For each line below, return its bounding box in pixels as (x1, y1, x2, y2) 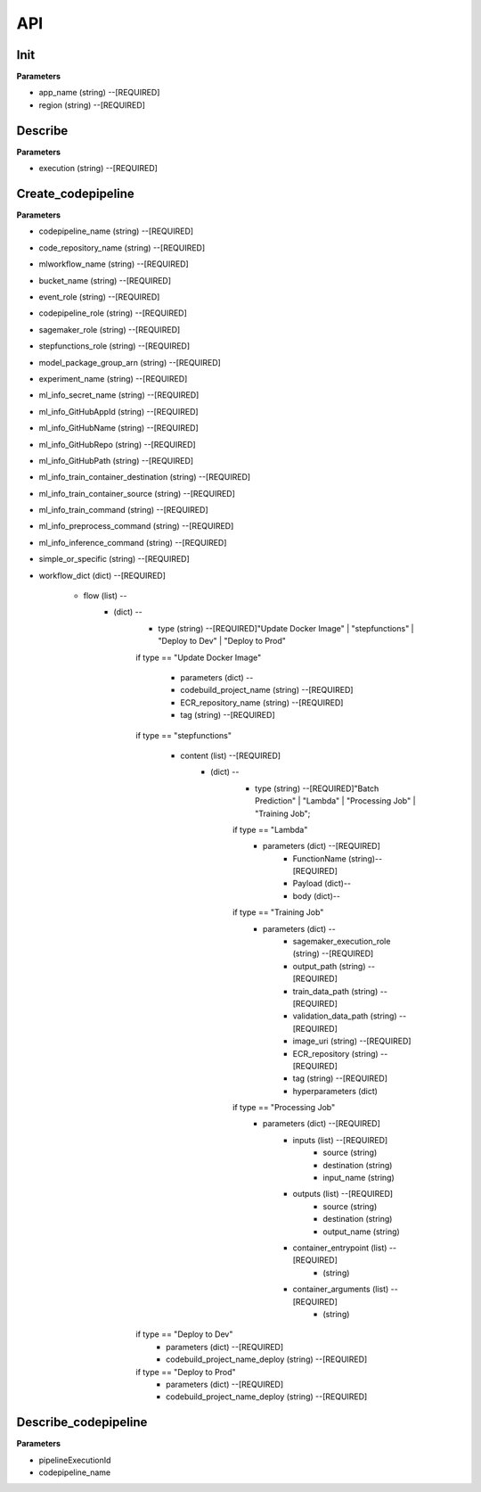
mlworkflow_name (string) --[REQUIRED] (38, 259, 189, 269)
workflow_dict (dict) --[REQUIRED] (38, 570, 167, 581)
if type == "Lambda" (232, 824, 308, 835)
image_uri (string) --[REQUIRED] (292, 1035, 412, 1047)
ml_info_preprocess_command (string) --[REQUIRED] (38, 521, 234, 532)
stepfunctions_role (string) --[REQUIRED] (38, 341, 191, 351)
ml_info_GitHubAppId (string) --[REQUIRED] (38, 406, 200, 416)
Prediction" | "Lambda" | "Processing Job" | (255, 795, 416, 806)
